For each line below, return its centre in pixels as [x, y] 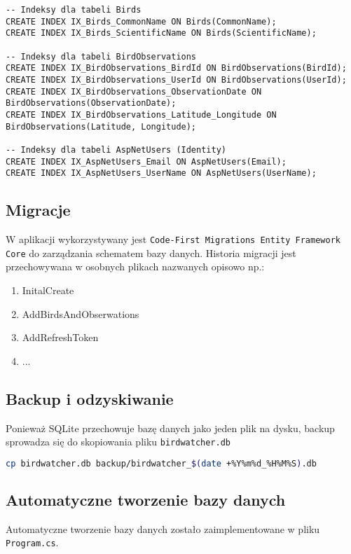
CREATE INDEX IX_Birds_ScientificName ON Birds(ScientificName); [161, 33]
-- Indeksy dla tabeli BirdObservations [101, 56]
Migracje [38, 210]
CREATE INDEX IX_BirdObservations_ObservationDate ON [134, 91]
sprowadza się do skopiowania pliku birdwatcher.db [118, 442]
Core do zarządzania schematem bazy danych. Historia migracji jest [151, 252]
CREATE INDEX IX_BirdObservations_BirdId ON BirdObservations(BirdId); [176, 68]
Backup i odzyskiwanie [90, 398]
